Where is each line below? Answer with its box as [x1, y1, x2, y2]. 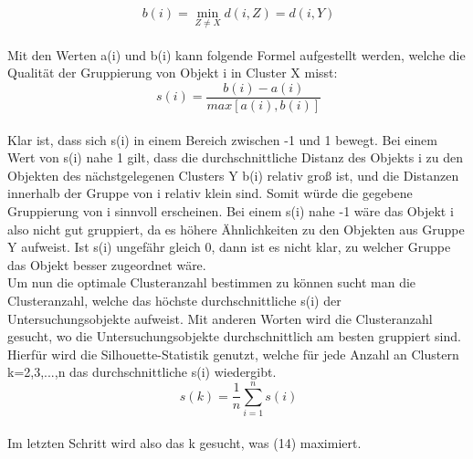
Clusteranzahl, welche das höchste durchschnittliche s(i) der [7, 291, 342, 309]
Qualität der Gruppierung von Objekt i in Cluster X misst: [7, 63, 338, 82]
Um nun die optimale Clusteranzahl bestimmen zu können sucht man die [7, 273, 416, 292]
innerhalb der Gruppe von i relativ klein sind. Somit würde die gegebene [7, 183, 413, 203]
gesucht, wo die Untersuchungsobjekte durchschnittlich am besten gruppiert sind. [7, 327, 461, 346]
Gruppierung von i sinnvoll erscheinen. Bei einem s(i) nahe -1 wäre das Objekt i [7, 202, 454, 221]
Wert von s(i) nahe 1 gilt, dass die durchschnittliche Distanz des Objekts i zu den [7, 148, 463, 167]
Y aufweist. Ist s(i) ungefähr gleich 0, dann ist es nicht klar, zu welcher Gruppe [7, 237, 451, 256]
